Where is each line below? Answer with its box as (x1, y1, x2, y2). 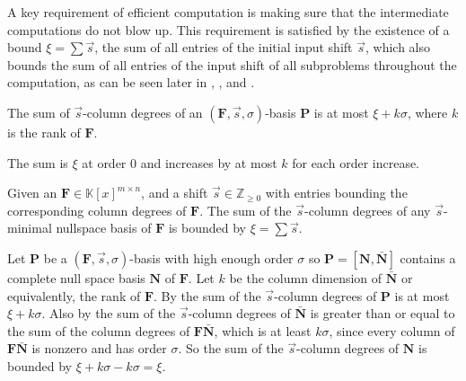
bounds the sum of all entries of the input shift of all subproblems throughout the (7, 55, 457, 74)
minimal (7, 218, 52, 237)
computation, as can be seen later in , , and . (7, 73, 255, 92)
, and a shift (141, 183, 208, 202)
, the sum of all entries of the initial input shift (94, 38, 353, 57)
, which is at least (214, 321, 312, 340)
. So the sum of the (178, 339, 284, 358)
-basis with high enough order (129, 248, 294, 267)
